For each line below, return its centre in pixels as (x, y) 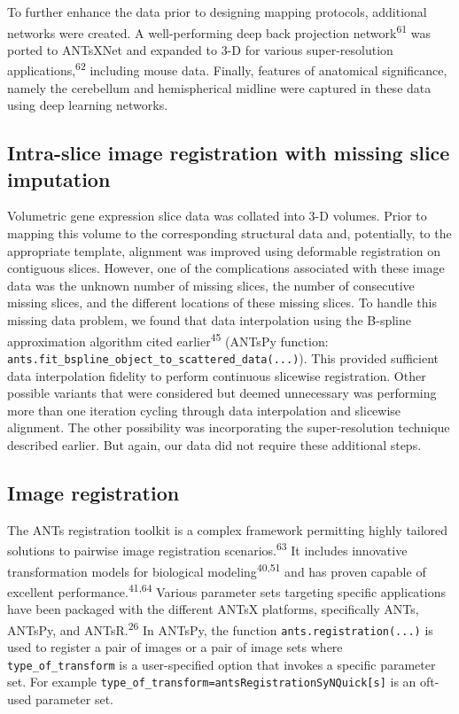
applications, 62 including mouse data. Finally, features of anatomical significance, (227, 69)
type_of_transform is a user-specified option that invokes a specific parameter (222, 664)
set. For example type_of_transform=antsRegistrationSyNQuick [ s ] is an (212, 682)
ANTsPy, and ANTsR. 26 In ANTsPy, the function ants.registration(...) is (220, 628)
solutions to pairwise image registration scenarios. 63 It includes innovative (207, 549)
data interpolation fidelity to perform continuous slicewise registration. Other (217, 375)
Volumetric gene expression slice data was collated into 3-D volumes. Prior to (217, 216)
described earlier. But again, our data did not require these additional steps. (214, 444)
